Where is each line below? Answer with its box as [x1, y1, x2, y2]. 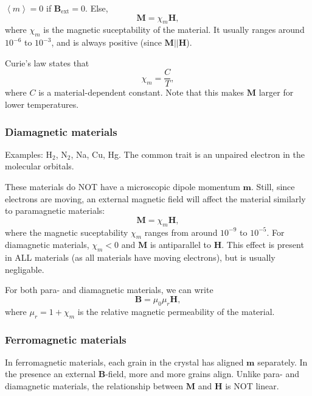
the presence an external [5, 367, 96, 380]
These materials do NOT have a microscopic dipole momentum [5, 180, 240, 193]
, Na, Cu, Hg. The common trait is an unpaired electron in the [71, 147, 305, 160]
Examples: [5, 147, 43, 160]
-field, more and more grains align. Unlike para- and [105, 367, 299, 380]
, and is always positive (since [51, 36, 162, 49]
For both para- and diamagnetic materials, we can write [5, 283, 213, 296]
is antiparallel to [150, 238, 211, 251]
